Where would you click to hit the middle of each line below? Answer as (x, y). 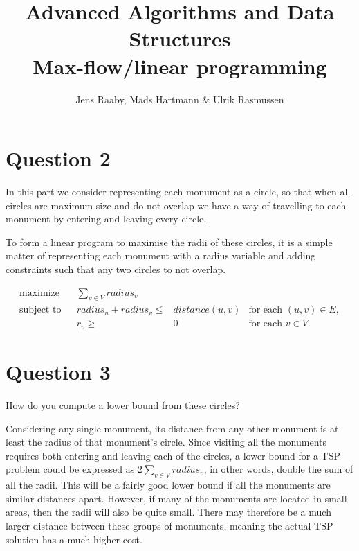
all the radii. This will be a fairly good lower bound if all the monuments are (168, 485)
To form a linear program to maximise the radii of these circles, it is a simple (169, 242)
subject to (40, 310)
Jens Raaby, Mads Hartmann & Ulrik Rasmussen (180, 99)
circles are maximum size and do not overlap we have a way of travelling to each (176, 205)
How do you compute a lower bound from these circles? (123, 405)
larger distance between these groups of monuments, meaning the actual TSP (169, 526)
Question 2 (58, 158)
